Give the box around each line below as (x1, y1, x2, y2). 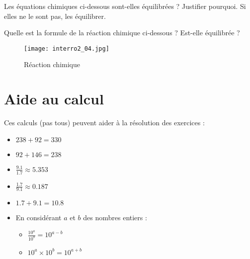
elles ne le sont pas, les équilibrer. (4, 10, 106, 21)
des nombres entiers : (83, 212, 147, 223)
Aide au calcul (4, 88, 104, 109)
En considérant (15, 212, 62, 223)
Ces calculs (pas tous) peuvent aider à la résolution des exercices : (4, 117, 205, 128)
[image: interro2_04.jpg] (24, 45, 109, 52)
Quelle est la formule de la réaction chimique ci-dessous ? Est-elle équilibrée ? (4, 27, 240, 38)
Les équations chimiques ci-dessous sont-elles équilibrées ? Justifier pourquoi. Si (4, 1, 246, 11)
